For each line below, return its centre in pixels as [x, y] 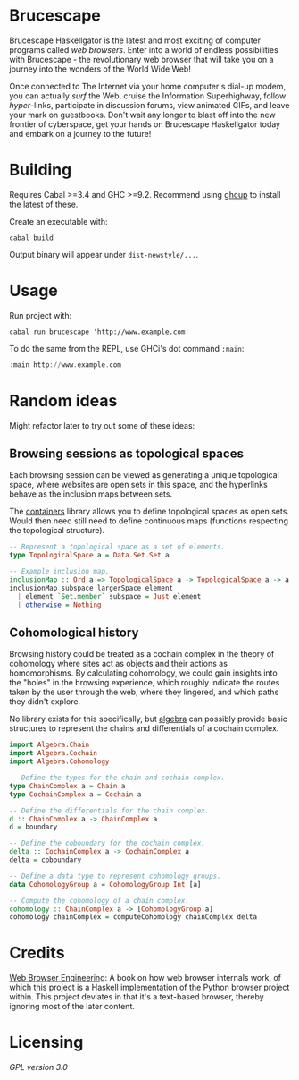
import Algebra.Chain [50, 745]
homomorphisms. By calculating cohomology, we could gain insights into [144, 673]
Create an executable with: [58, 221]
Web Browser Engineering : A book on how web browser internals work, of [145, 978]
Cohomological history [74, 632]
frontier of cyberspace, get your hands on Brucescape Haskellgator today [145, 124]
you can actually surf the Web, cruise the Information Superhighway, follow [148, 96]
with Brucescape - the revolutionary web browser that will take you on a [141, 59]
